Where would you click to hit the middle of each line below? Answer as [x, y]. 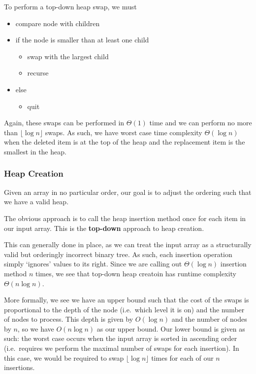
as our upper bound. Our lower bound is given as [171, 328]
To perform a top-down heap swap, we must [70, 6]
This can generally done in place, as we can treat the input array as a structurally [128, 244]
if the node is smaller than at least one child [82, 40]
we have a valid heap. [36, 202]
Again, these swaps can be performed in [64, 123]
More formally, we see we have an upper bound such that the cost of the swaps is [127, 300]
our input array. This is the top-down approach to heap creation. [104, 228]
